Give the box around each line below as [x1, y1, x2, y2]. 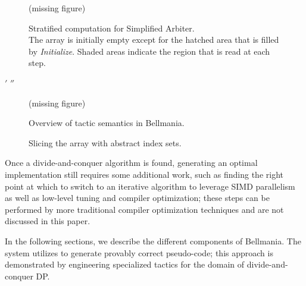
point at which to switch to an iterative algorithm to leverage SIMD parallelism [5, 180, 295, 192]
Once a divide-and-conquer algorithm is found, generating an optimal [5, 156, 258, 169]
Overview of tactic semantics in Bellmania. [29, 117, 185, 129]
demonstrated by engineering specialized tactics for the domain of [5, 258, 245, 271]
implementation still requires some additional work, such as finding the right [5, 168, 284, 180]
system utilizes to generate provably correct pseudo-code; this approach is [5, 246, 273, 259]
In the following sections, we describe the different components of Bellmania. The [5, 234, 301, 247]
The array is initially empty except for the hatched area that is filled [29, 33, 279, 46]
